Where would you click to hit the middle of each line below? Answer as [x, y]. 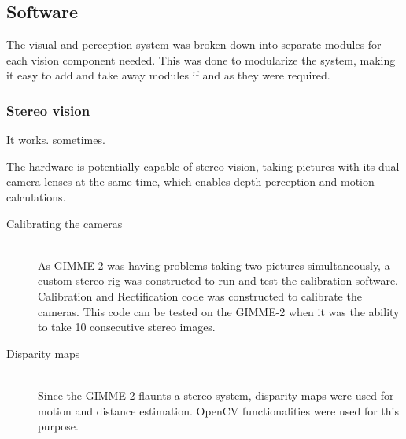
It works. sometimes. [56, 140]
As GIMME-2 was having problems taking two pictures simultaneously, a [214, 265]
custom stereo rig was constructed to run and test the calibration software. [218, 280]
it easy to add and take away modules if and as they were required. [168, 75]
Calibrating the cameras [65, 223]
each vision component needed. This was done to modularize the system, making [201, 59]
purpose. [58, 426]
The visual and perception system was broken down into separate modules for [194, 44]
